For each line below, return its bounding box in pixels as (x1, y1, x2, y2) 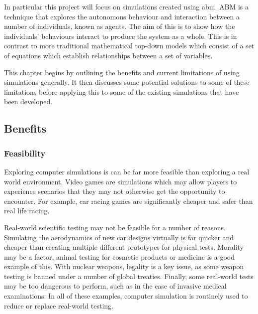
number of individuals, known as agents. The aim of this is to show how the (4, 21, 235, 31)
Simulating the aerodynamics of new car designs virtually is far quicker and (4, 232, 234, 242)
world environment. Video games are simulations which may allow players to (4, 176, 237, 186)
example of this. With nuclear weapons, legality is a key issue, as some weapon (4, 261, 244, 272)
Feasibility (4, 147, 46, 159)
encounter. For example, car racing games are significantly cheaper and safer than (4, 195, 253, 206)
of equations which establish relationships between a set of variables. (4, 50, 213, 60)
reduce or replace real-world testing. (4, 300, 113, 311)
